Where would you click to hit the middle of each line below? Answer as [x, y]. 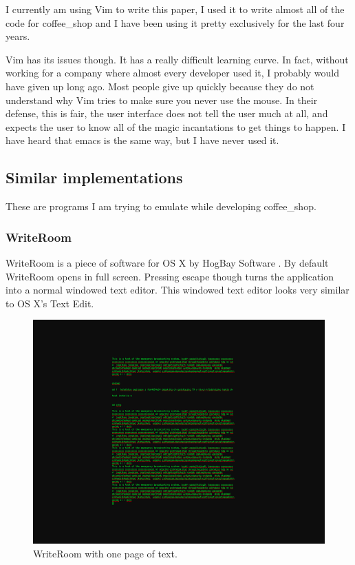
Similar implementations [94, 177]
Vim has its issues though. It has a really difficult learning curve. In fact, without [177, 59]
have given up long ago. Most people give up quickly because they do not [160, 86]
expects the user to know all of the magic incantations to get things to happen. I [176, 126]
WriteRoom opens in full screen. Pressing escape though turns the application [170, 276]
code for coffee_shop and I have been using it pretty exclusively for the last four [175, 22]
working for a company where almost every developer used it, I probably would [172, 73]
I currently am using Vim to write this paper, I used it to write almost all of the [175, 9]
